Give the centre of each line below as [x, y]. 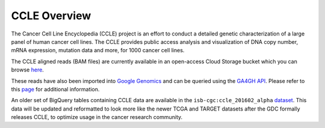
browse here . [28, 70]
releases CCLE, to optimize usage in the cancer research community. [97, 117]
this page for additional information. [55, 89]
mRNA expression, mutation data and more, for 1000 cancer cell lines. [98, 50]
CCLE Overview [51, 16]
